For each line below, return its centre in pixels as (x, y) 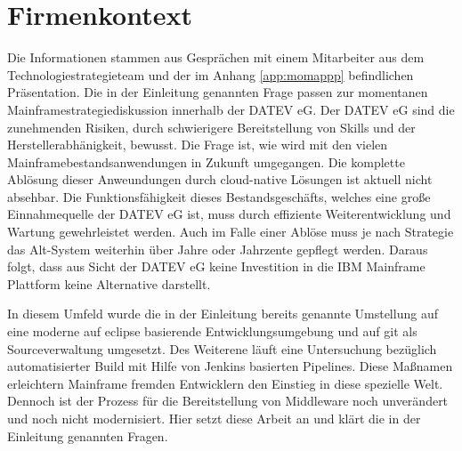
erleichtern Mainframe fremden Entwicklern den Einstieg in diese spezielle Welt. (225, 383)
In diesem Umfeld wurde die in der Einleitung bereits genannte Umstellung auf (223, 314)
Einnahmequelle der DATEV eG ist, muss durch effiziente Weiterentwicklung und (229, 214)
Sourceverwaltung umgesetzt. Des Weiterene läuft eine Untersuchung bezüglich (222, 348)
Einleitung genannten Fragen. (88, 435)
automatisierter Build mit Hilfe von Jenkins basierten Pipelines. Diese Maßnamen (230, 366)
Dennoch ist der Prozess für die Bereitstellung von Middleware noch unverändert (228, 401)
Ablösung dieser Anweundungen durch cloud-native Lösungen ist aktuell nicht (220, 179)
